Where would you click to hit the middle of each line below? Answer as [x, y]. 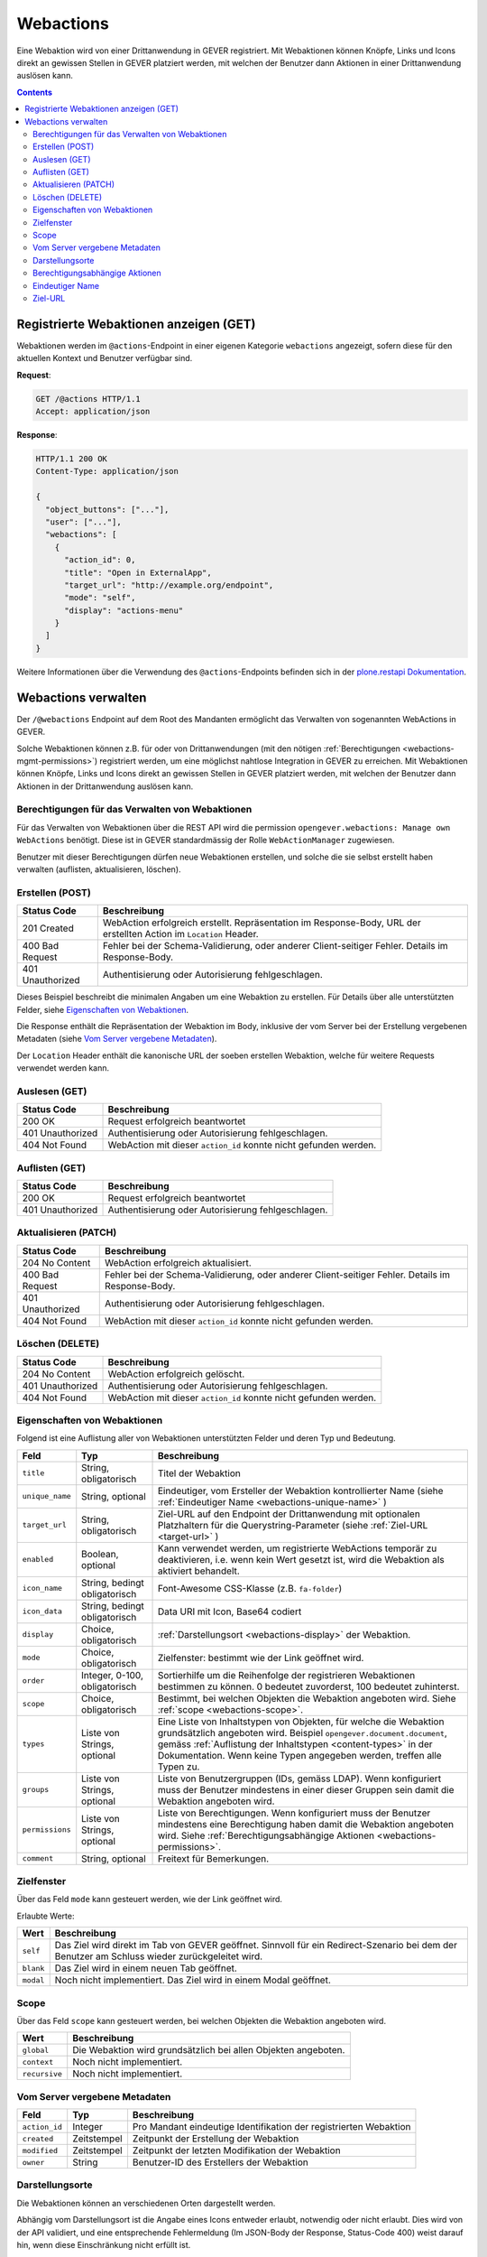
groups [36, 1790]
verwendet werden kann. [63, 1068]
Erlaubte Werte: [46, 1916]
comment [38, 1858]
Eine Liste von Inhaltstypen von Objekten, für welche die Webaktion [301, 1722]
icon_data [42, 1611]
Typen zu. [179, 1767]
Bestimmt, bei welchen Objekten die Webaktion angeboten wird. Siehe [307, 1698]
